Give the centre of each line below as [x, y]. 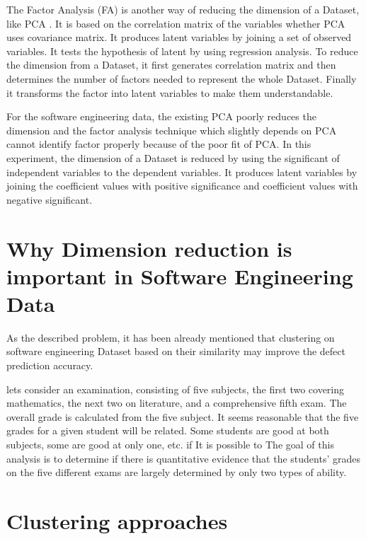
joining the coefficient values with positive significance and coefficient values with [182, 186]
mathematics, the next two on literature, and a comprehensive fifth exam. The [177, 403]
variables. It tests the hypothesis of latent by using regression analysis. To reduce [182, 51]
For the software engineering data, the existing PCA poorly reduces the [161, 116]
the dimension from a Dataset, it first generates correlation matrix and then [171, 65]
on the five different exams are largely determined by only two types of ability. [177, 472]
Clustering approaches [117, 520]
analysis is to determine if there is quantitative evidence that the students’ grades [183, 458]
